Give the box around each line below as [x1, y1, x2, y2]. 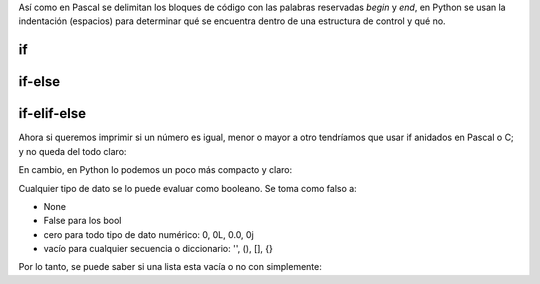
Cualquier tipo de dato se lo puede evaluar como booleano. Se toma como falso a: [18, 182, 357, 194]
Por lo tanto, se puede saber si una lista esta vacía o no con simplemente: [18, 261, 322, 273]
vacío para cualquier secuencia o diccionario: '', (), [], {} [43, 243, 274, 255]
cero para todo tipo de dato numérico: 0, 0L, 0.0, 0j [43, 228, 254, 240]
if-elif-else [18, 105, 87, 122]
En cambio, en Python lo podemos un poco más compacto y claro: [18, 164, 293, 176]
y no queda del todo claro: [18, 145, 127, 157]
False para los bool [43, 215, 122, 227]
